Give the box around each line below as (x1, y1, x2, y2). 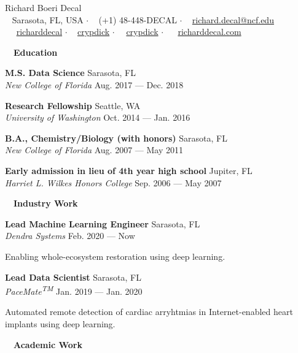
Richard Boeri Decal (5, 1, 82, 13)
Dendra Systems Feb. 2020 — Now (5, 229, 135, 242)
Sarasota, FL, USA (12, 13, 84, 26)
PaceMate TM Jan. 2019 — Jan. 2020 (5, 283, 143, 297)
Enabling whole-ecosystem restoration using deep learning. (5, 249, 225, 262)
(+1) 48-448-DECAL (98, 13, 177, 26)
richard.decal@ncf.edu (192, 13, 274, 26)
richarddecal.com (178, 25, 241, 38)
